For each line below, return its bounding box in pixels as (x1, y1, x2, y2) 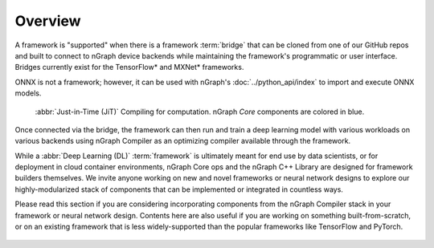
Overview (14, 12, 81, 30)
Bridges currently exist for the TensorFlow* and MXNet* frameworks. (14, 63, 244, 72)
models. (14, 88, 42, 98)
